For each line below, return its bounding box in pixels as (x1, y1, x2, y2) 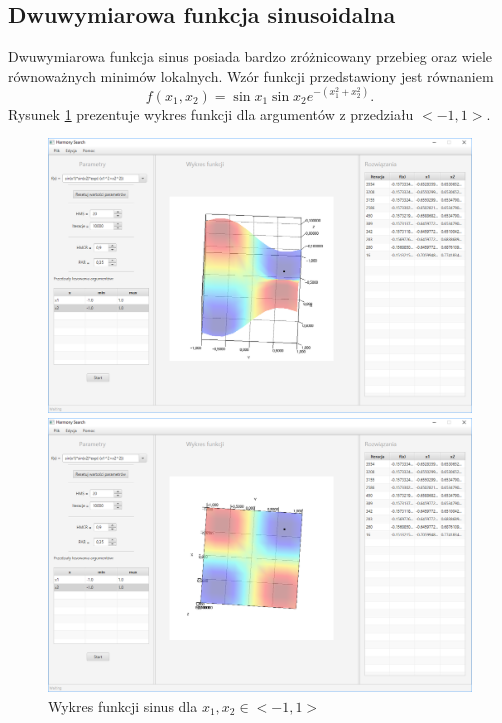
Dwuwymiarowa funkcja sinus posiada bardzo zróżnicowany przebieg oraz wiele (8, 46, 492, 67)
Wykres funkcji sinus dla (48, 695, 198, 716)
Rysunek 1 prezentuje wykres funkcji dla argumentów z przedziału (8, 103, 414, 124)
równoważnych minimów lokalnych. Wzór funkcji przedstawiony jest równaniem (8, 65, 494, 86)
